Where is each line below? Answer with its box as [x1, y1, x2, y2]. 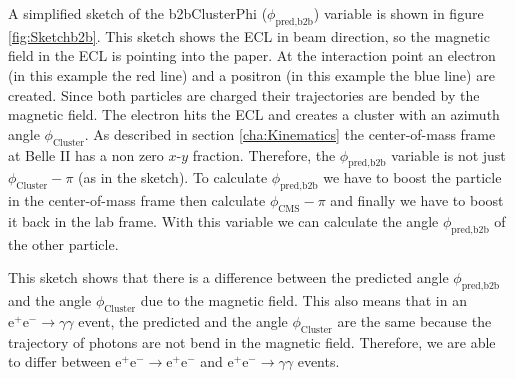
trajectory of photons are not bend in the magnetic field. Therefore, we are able [8, 331, 496, 352]
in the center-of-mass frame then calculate [8, 190, 266, 211]
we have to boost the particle [323, 167, 502, 188]
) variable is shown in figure [313, 3, 484, 23]
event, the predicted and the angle [78, 310, 288, 331]
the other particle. [8, 233, 119, 254]
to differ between [8, 351, 111, 372]
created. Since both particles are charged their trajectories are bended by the [8, 84, 480, 105]
